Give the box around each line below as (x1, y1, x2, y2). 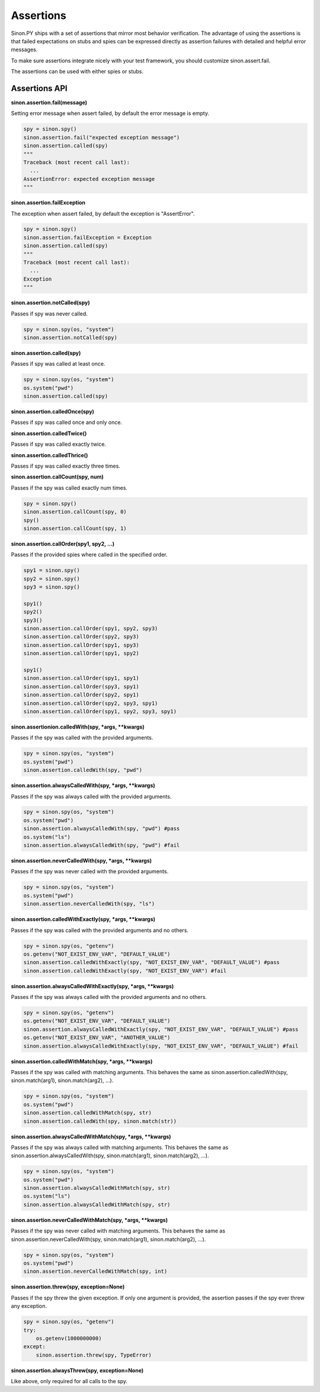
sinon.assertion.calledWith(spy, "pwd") (23, 767, 142, 774)
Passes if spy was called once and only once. (11, 419, 123, 426)
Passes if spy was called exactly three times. (11, 462, 121, 470)
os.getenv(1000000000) (36, 1334, 102, 1342)
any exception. (11, 1302, 47, 1310)
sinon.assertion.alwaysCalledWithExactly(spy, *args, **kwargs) (11, 982, 174, 989)
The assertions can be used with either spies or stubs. (11, 68, 143, 75)
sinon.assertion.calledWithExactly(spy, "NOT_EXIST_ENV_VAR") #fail (23, 967, 227, 974)
